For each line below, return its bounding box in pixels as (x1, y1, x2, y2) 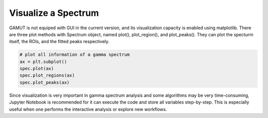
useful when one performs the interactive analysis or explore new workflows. (9, 106, 167, 112)
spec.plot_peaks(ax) (19, 79, 69, 85)
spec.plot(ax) (19, 66, 54, 71)
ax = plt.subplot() (19, 59, 67, 64)
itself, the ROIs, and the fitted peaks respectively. (9, 39, 110, 45)
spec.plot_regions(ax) (19, 72, 75, 78)
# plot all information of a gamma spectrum (19, 52, 130, 58)
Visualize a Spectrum (9, 7, 99, 18)
